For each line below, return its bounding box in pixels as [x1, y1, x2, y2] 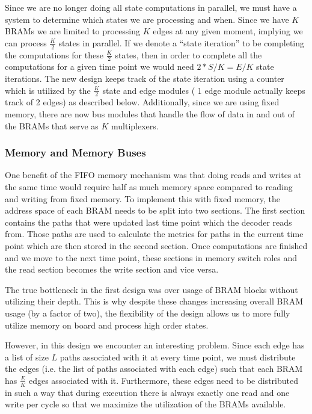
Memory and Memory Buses [5, 145, 146, 160]
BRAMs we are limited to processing [5, 25, 141, 37]
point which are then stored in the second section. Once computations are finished [5, 239, 308, 252]
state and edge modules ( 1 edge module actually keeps [102, 84, 305, 96]
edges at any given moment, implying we [153, 25, 303, 37]
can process [5, 36, 47, 49]
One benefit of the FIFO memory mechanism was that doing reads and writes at [5, 168, 302, 181]
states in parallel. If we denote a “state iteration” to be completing [58, 36, 305, 49]
